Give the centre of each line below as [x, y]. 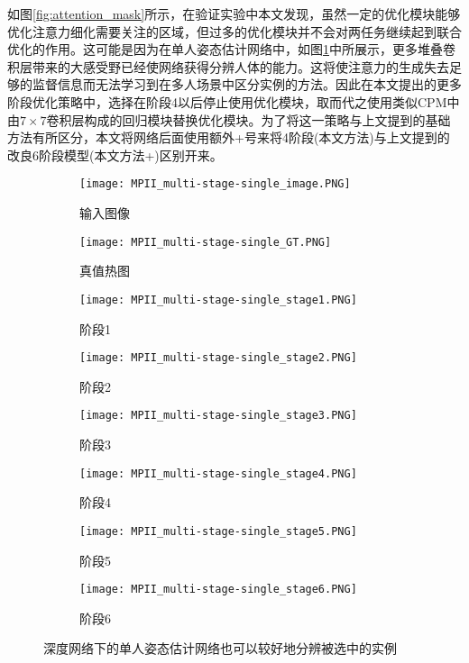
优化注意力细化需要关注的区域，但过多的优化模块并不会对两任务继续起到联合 [234, 31]
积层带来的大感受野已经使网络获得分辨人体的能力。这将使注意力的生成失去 [228, 66]
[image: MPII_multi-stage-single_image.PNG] [215, 184]
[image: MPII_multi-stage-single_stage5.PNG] [218, 531]
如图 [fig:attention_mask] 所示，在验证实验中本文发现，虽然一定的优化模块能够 [234, 14]
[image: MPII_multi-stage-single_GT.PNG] [206, 242]
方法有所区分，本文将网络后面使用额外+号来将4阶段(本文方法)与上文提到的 [229, 137]
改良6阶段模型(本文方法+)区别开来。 [115, 154]
